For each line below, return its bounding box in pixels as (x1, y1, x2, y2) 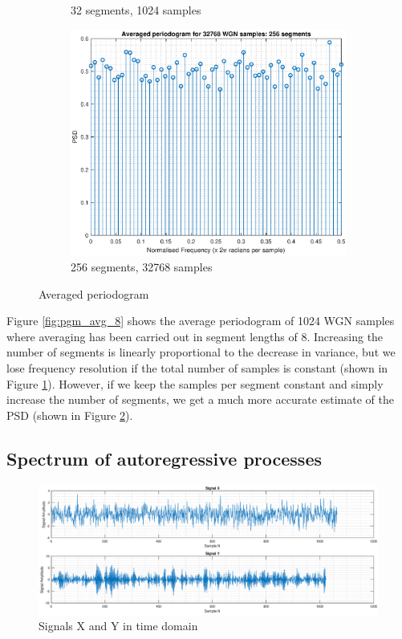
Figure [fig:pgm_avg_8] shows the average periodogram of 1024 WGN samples (6, 312, 395, 329)
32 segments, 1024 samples (71, 2, 201, 18)
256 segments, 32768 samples (71, 258, 213, 275)
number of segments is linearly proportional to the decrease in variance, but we (6, 344, 396, 360)
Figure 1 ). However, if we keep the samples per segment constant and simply (6, 375, 384, 392)
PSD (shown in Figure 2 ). (6, 406, 133, 423)
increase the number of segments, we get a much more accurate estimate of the (6, 391, 394, 408)
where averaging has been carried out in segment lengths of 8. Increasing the (6, 328, 384, 344)
